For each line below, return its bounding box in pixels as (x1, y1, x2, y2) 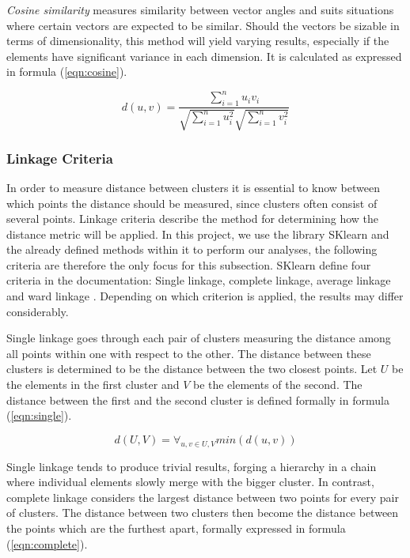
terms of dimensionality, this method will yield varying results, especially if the (6, 32, 389, 49)
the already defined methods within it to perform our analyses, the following (6, 241, 378, 258)
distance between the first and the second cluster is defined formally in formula (6, 391, 389, 408)
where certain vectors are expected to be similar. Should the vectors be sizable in (6, 17, 400, 33)
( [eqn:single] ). (6, 407, 72, 424)
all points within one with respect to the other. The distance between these (6, 345, 371, 361)
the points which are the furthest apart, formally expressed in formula (6, 519, 346, 536)
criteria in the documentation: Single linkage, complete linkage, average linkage (6, 272, 391, 288)
